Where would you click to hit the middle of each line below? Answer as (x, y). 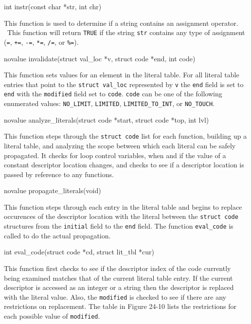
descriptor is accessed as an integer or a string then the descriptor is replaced (119, 287)
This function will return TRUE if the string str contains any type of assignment (126, 32)
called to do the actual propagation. (57, 235)
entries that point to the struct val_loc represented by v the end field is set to (124, 84)
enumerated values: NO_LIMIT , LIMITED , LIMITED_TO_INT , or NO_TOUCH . (109, 103)
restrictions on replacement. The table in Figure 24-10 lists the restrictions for (120, 306)
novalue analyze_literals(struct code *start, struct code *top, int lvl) (107, 119)
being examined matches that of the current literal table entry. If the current (118, 278)
